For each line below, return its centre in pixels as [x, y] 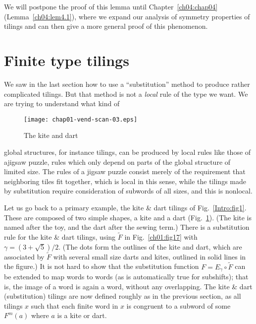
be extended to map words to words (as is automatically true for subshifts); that [126, 276]
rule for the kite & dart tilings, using [60, 236]
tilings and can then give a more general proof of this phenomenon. [106, 26]
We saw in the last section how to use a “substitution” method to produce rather [127, 84]
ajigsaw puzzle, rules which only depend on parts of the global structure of [117, 162]
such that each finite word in [75, 305]
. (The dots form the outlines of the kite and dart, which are [150, 246]
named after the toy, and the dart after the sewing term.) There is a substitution [127, 227]
